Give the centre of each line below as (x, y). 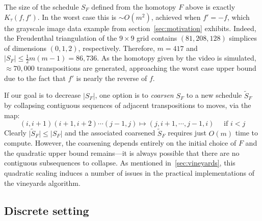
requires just (187, 133)
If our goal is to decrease (43, 95)
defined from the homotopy (134, 7)
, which (238, 17)
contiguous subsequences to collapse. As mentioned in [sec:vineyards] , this (120, 163)
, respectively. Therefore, (116, 48)
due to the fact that (35, 78)
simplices (243, 38)
